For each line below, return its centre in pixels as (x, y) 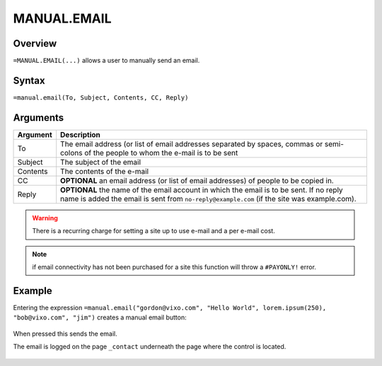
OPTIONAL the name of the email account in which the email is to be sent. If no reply (202, 189)
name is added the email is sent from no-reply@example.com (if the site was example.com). (208, 199)
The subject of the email (101, 162)
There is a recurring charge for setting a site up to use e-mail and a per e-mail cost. (154, 231)
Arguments (39, 118)
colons (71, 153)
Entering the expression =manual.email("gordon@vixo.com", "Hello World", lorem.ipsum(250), (170, 307)
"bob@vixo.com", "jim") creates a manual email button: (100, 317)
